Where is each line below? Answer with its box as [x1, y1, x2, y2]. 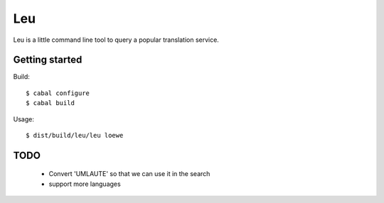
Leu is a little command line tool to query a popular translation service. [13, 35, 220, 44]
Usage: [13, 114, 35, 124]
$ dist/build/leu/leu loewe [26, 131, 124, 140]
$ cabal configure [26, 89, 90, 97]
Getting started [13, 54, 82, 66]
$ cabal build [26, 99, 75, 107]
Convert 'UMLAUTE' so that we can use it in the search [48, 170, 210, 178]
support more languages [48, 180, 121, 188]
